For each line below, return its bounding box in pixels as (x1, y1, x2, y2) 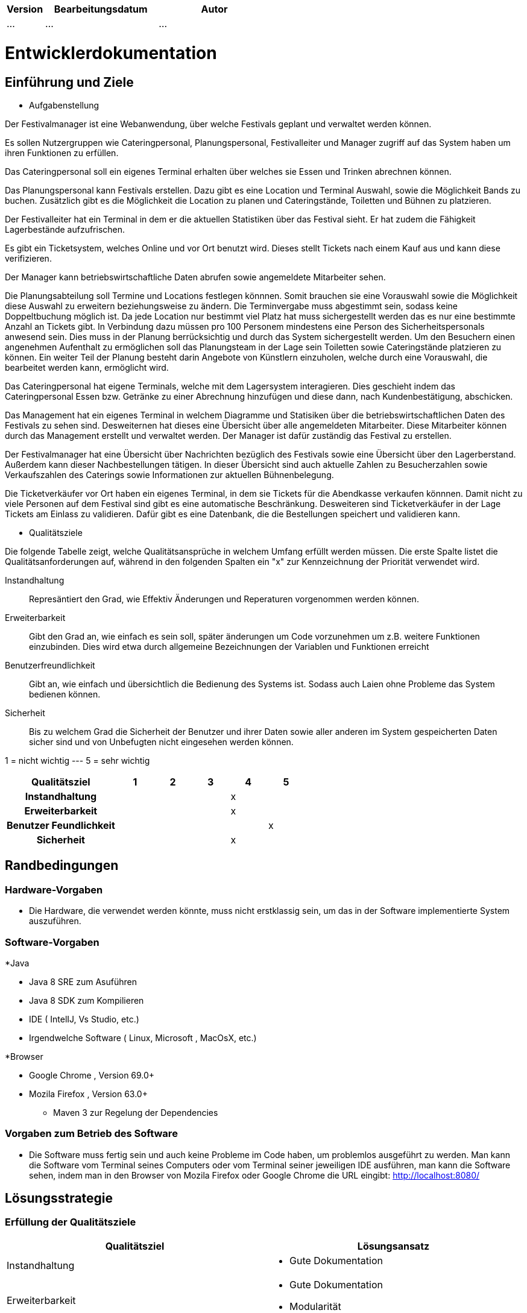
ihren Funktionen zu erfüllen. (5, 147, 119, 158)
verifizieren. (5, 253, 52, 263)
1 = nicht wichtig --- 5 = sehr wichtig (5, 755, 150, 766)
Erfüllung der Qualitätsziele (5, 1216, 136, 1229)
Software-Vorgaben (5, 936, 99, 948)
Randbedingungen (5, 858, 119, 874)
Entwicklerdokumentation (5, 42, 217, 63)
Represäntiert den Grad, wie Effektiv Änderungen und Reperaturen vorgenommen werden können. (29, 593, 419, 604)
